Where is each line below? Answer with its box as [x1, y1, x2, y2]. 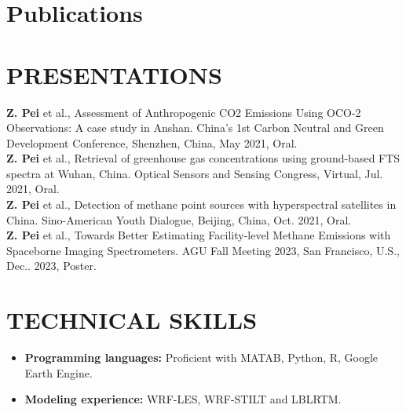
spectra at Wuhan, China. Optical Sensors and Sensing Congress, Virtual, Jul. [6, 165, 383, 181]
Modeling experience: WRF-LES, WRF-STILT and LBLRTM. [24, 391, 342, 407]
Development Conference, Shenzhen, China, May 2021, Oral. [6, 134, 298, 151]
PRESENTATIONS [6, 58, 222, 90]
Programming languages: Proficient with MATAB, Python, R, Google [24, 349, 379, 366]
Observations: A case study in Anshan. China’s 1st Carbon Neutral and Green [6, 119, 384, 136]
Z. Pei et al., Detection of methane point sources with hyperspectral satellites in [6, 196, 397, 213]
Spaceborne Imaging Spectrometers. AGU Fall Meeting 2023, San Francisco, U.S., [6, 242, 400, 258]
